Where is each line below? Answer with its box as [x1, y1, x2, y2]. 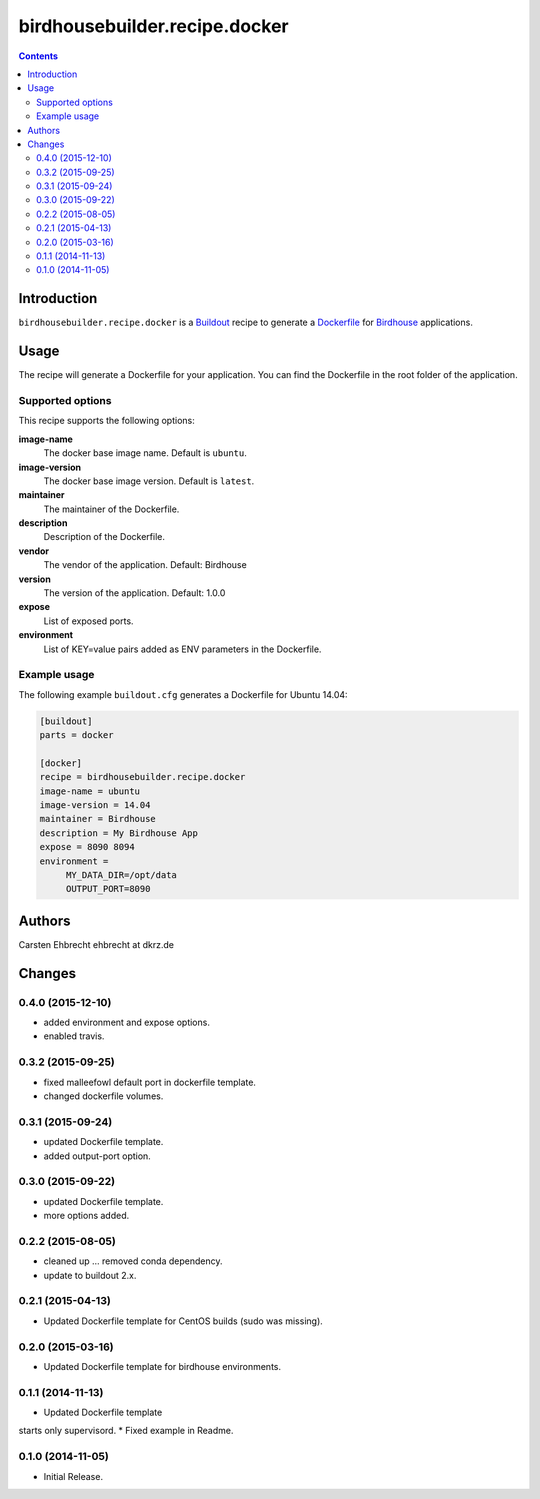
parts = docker [39, 730, 114, 741]
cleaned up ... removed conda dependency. [43, 1255, 223, 1267]
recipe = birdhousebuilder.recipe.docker [39, 771, 246, 783]
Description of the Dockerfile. [43, 531, 165, 543]
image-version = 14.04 [39, 800, 151, 811]
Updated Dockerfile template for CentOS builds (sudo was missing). [43, 1315, 324, 1327]
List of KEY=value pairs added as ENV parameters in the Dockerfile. [43, 643, 322, 655]
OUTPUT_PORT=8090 [65, 883, 151, 895]
